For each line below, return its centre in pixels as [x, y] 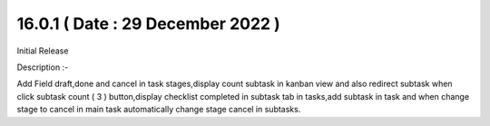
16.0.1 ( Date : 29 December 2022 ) [148, 24]
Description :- [43, 67]
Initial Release [43, 51]
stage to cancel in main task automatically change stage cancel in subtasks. [159, 110]
